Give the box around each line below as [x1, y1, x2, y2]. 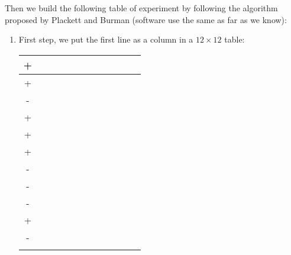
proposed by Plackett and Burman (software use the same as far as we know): [5, 13, 287, 25]
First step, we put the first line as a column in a [18, 33, 193, 46]
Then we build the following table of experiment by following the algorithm [5, 2, 278, 14]
